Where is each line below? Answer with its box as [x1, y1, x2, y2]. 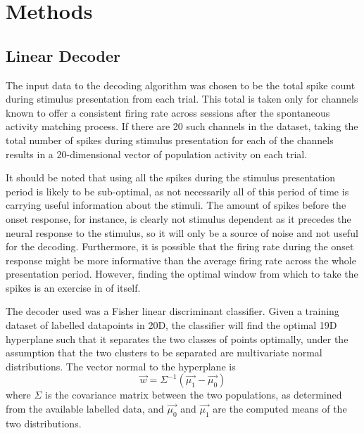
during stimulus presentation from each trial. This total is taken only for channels [6, 91, 358, 106]
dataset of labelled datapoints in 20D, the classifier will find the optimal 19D [6, 318, 337, 332]
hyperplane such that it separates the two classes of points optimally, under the [6, 331, 349, 346]
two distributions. [6, 415, 82, 430]
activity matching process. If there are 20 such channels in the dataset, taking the [6, 119, 358, 134]
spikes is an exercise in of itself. [6, 280, 141, 295]
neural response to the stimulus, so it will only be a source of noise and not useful [6, 225, 358, 240]
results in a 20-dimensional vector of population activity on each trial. [6, 146, 308, 161]
